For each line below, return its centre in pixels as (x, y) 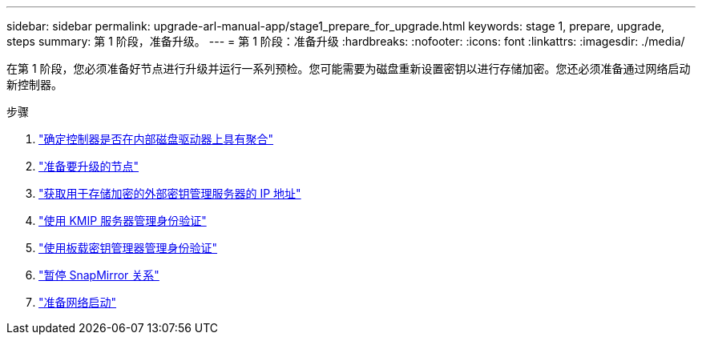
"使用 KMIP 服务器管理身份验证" (123, 221)
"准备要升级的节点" (89, 166)
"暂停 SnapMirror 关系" (99, 275)
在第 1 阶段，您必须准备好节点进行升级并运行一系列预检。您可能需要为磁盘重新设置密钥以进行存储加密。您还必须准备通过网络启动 (349, 68)
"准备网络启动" (78, 302)
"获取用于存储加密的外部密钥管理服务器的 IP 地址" (170, 193)
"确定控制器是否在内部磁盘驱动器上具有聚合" (156, 139)
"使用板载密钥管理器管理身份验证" (128, 248)
